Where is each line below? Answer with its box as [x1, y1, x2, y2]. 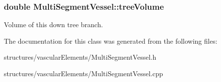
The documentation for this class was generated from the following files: [4, 35, 218, 46]
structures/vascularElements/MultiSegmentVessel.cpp [4, 68, 163, 78]
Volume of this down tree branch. [4, 19, 103, 30]
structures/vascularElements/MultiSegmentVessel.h [4, 52, 157, 62]
